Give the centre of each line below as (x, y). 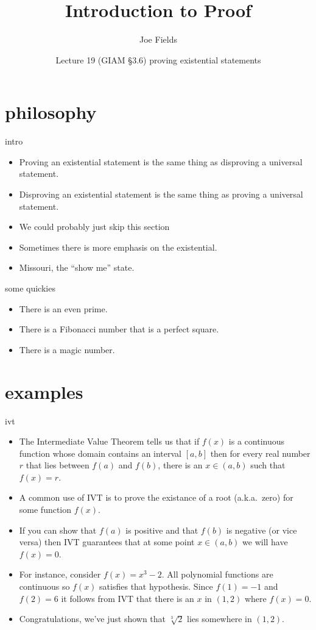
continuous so (44, 586)
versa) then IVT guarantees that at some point (107, 542)
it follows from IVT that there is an (128, 598)
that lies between (58, 465)
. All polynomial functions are (217, 574)
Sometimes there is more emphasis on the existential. (118, 247)
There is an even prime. (63, 308)
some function (45, 510)
